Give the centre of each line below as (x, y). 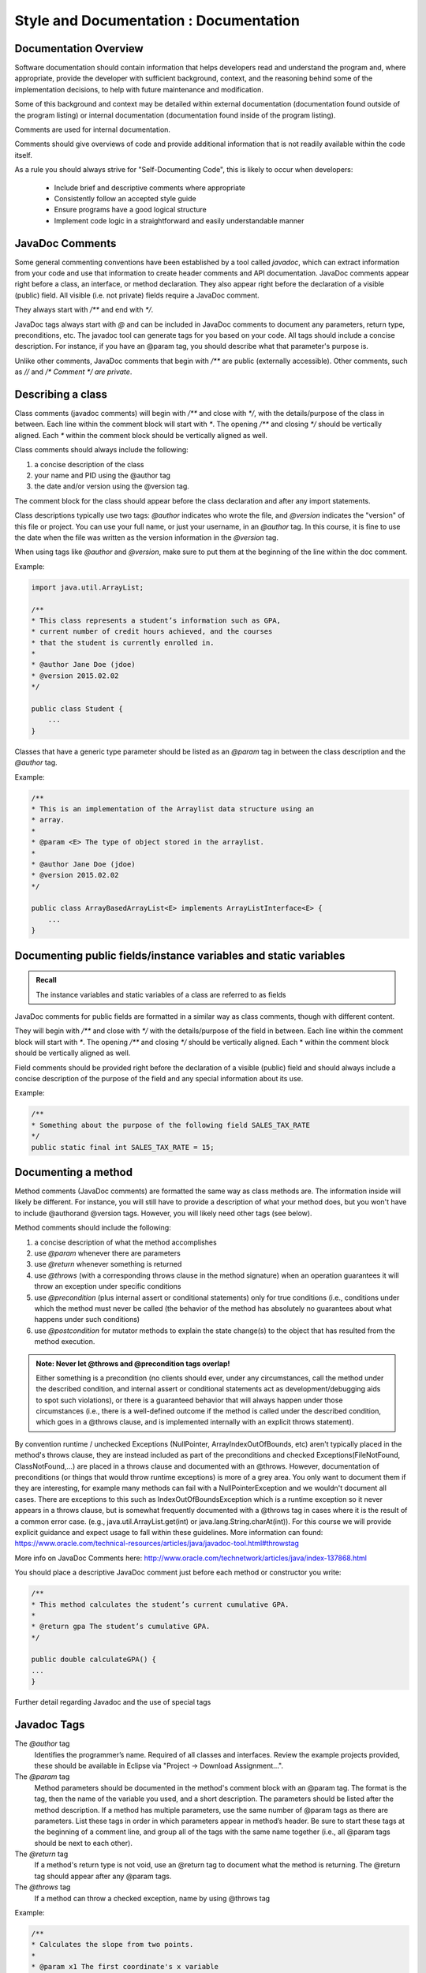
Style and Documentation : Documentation (157, 21)
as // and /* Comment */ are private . (73, 372)
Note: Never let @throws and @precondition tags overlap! (133, 1363)
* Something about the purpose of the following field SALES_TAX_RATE (171, 1125)
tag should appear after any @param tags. (103, 1876)
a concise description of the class (89, 464)
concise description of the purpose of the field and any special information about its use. (159, 1078)
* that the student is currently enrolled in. (123, 642)
